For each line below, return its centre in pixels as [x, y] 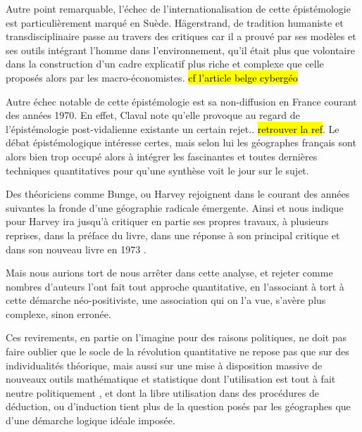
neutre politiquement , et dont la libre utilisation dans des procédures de [162, 392]
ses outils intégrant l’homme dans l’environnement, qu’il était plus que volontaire [180, 50]
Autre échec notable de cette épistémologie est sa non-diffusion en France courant [181, 101]
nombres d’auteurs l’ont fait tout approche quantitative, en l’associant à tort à [175, 286]
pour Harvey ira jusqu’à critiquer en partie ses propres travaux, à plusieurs [167, 221]
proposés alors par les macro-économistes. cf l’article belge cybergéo [152, 77]
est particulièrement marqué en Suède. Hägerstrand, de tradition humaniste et [175, 22]
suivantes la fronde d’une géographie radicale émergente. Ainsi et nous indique [175, 207]
